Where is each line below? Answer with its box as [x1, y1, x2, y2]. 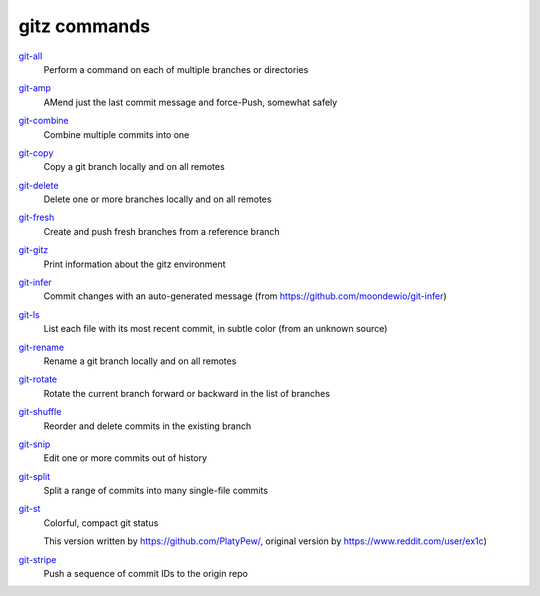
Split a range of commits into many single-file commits [43, 485, 269, 497]
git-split [18, 470, 51, 482]
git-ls [18, 308, 40, 320]
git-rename [18, 341, 65, 353]
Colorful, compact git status [43, 516, 159, 529]
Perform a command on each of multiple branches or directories [43, 63, 309, 75]
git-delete [18, 179, 59, 191]
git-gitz [18, 244, 49, 256]
